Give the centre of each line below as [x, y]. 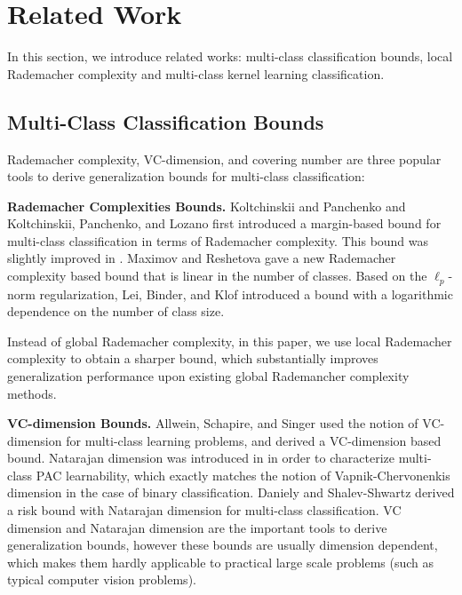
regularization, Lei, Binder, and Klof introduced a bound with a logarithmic [246, 294]
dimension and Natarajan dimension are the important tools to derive [197, 527]
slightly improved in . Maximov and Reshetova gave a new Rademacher [202, 258]
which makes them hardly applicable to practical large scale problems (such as [221, 562]
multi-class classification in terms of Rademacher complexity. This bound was [218, 240]
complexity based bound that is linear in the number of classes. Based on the [217, 276]
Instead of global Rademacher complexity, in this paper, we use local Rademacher [230, 341]
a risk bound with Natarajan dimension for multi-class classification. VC [204, 510]
